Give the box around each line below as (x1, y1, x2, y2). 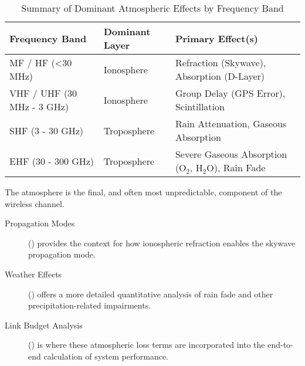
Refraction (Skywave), (175, 56, 266, 69)
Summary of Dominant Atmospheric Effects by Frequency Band (21, 1, 284, 15)
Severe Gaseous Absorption (175, 147, 287, 161)
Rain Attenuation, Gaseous (175, 117, 287, 130)
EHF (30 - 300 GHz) (9, 154, 94, 168)
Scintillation (175, 100, 225, 113)
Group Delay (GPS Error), (175, 86, 286, 100)
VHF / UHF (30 (9, 86, 77, 100)
